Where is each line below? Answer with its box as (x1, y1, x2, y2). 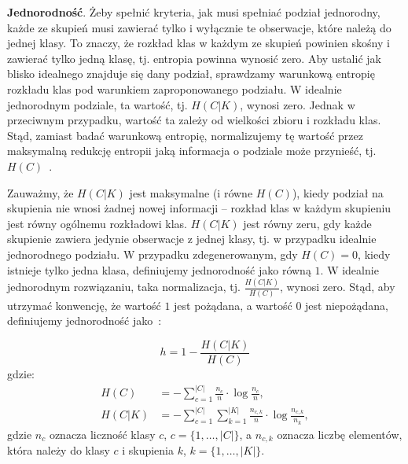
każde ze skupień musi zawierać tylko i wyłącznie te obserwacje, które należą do (7, 19, 391, 35)
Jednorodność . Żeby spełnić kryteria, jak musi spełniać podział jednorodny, (7, 4, 380, 20)
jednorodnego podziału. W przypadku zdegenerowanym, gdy (7, 245, 298, 262)
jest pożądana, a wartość (174, 296, 292, 313)
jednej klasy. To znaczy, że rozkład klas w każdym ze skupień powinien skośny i (7, 35, 390, 51)
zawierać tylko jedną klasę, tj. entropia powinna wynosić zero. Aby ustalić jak (7, 50, 381, 66)
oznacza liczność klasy (49, 425, 156, 442)
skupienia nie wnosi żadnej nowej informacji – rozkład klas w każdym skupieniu (7, 200, 391, 216)
